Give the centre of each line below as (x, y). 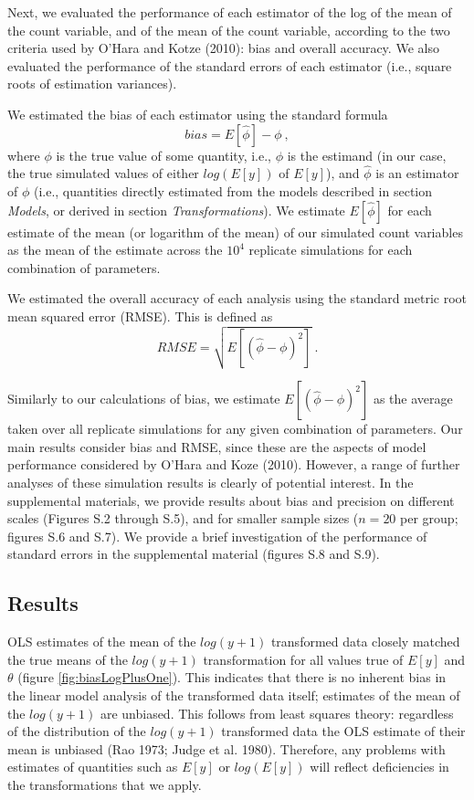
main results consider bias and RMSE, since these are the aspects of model (217, 446)
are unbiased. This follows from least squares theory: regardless (277, 713)
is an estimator (417, 173)
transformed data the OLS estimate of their (343, 731)
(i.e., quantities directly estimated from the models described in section (233, 190)
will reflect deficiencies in (379, 767)
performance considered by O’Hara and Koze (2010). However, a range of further (234, 464)
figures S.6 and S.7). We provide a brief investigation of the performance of (217, 536)
